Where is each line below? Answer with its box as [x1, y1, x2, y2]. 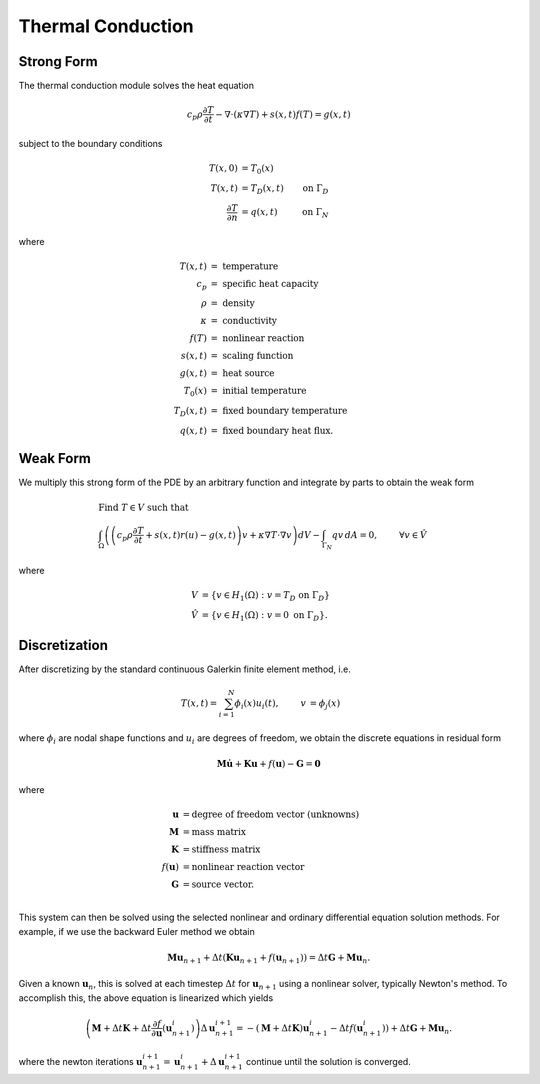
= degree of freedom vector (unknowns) [182, 809, 360, 820]
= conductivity [210, 315, 278, 327]
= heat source [210, 368, 275, 379]
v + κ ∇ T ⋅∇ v [241, 529, 292, 540]
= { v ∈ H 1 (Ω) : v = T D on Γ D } [201, 589, 330, 603]
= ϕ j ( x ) [309, 697, 341, 711]
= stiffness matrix [182, 844, 261, 855]
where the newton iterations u [18, 1056, 143, 1068]
